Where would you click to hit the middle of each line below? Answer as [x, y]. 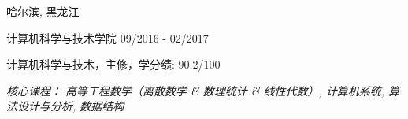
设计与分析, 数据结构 [70, 106]
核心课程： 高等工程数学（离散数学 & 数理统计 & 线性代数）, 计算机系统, [196, 90]
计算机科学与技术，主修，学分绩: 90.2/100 [113, 64]
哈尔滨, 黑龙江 [43, 11]
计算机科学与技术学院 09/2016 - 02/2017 [108, 37]
